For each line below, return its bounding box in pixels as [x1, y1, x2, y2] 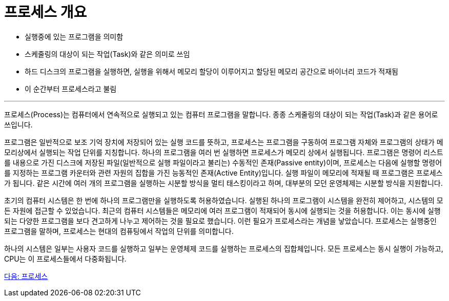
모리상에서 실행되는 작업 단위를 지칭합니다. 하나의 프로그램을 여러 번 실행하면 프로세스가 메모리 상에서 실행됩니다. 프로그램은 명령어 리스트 [4, 147, 443, 157]
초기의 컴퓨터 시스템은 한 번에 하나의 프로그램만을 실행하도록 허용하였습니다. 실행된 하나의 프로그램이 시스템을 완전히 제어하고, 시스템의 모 [4, 196, 443, 205]
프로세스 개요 [4, 4, 87, 21]
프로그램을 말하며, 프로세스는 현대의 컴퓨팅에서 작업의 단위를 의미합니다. [4, 226, 234, 235]
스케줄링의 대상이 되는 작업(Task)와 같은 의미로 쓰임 [25, 49, 190, 58]
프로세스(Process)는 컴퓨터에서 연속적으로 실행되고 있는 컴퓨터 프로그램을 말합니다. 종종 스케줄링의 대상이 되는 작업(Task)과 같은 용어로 [4, 110, 438, 119]
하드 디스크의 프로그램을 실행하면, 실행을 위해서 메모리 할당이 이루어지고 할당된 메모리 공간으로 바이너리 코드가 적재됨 [25, 67, 398, 76]
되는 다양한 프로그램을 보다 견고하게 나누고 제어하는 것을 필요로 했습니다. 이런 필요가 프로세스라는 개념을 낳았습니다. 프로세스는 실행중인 [4, 216, 437, 225]
